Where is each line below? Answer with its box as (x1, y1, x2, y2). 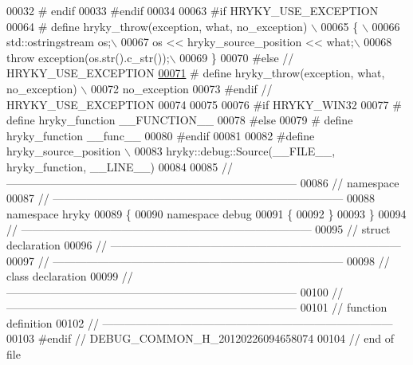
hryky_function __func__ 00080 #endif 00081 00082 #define (6, 127, 315, 143)
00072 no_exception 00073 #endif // (90, 80, 273, 96)
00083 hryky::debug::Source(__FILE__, (134, 143, 336, 159)
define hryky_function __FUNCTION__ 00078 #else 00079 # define (6, 112, 353, 128)
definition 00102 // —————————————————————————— (6, 314, 393, 331)
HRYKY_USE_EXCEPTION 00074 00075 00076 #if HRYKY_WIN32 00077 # (6, 96, 402, 112)
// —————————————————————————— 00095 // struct (6, 221, 391, 237)
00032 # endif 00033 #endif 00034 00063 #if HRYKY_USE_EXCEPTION (6, 2, 379, 18)
